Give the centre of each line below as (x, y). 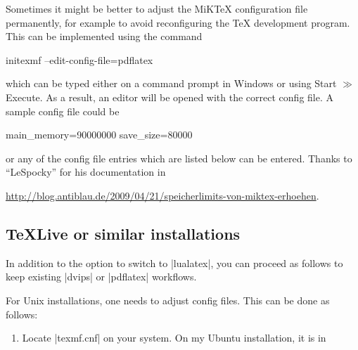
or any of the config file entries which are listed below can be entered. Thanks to (179, 158)
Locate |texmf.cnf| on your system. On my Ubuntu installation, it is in (174, 338)
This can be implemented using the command (104, 36)
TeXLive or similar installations (123, 233)
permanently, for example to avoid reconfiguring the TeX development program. (178, 22)
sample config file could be (63, 111)
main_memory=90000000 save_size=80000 (99, 135)
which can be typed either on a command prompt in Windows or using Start (171, 83)
